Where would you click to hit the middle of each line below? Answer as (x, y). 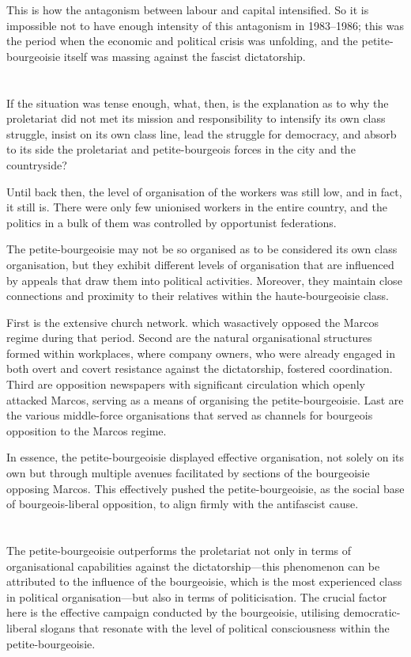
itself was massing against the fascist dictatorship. (185, 56)
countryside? (37, 164)
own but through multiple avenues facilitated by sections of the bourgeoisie (188, 473)
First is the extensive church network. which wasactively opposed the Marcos (192, 322)
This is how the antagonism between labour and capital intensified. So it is (188, 9)
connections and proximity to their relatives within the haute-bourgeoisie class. (198, 296)
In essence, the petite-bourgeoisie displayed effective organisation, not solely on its (205, 457)
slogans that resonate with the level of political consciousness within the (215, 627)
